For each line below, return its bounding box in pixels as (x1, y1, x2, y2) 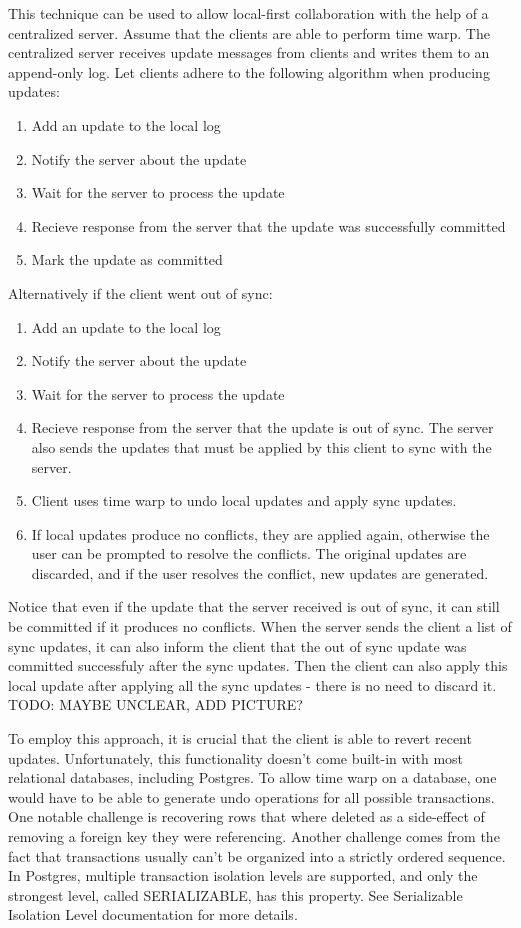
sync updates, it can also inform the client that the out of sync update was (8, 635, 467, 656)
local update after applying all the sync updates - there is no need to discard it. (8, 674, 497, 695)
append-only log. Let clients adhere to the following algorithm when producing (8, 61, 490, 82)
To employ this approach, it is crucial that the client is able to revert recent (8, 728, 472, 749)
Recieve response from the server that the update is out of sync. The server (31, 417, 494, 438)
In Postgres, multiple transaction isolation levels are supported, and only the (8, 865, 478, 886)
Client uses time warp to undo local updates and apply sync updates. (31, 490, 457, 511)
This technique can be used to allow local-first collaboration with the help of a (8, 3, 489, 23)
